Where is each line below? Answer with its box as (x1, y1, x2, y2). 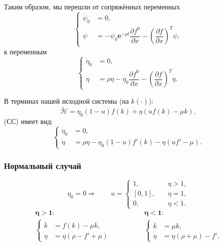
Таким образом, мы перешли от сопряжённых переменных (4, 1, 180, 11)
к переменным (4, 46, 47, 56)
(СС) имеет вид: (4, 116, 53, 126)
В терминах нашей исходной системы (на (4, 96, 129, 106)
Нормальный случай (4, 159, 82, 171)
